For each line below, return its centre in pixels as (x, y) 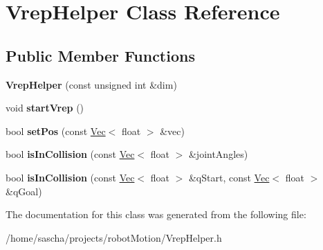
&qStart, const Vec (229, 177)
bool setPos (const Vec (56, 131)
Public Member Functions (100, 55)
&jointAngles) (218, 154)
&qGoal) (24, 191)
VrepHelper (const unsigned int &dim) (91, 84)
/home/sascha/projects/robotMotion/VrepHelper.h (114, 237)
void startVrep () (45, 108)
